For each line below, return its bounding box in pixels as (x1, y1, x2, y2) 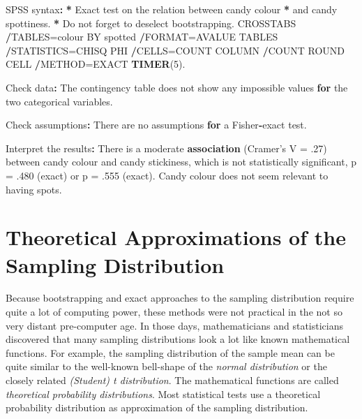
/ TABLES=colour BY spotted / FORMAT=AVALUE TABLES (6, 29, 278, 44)
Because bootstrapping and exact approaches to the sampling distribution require (6, 291, 354, 305)
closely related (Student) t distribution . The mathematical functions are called (6, 373, 339, 387)
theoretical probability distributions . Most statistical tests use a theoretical (6, 386, 321, 401)
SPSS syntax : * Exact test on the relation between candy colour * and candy (6, 2, 338, 16)
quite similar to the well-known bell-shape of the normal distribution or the (6, 359, 327, 374)
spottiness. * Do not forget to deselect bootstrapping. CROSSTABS (6, 15, 296, 30)
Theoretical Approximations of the (6, 223, 346, 251)
